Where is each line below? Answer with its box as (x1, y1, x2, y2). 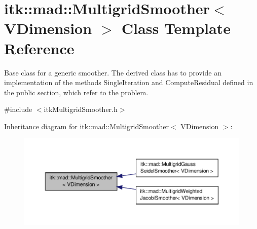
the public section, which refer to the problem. (4, 87, 149, 97)
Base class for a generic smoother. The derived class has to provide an (4, 67, 222, 78)
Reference (4, 37, 75, 58)
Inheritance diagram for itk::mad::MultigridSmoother (4, 121, 169, 131)
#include (4, 104, 32, 114)
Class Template (121, 18, 231, 39)
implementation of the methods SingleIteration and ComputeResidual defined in (4, 77, 253, 88)
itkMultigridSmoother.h (44, 104, 118, 114)
